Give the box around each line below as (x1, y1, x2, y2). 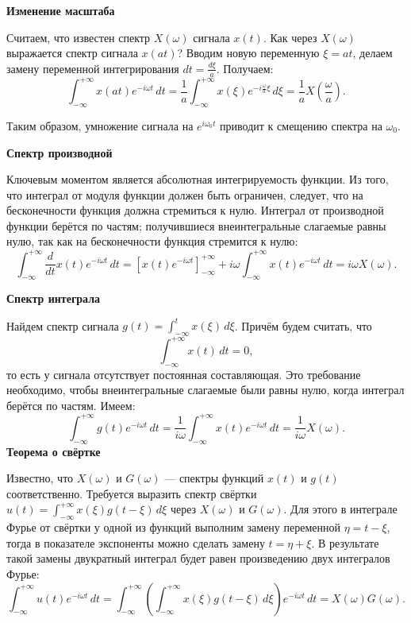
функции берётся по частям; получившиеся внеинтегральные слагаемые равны (6, 217, 386, 234)
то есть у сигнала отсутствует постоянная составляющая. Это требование (6, 366, 361, 382)
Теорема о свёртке (6, 443, 101, 459)
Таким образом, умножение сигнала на (6, 117, 194, 133)
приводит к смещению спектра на (220, 117, 382, 133)
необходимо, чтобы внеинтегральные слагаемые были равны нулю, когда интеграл (6, 381, 405, 398)
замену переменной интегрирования (6, 60, 179, 76)
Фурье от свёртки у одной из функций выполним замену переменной (6, 519, 340, 536)
